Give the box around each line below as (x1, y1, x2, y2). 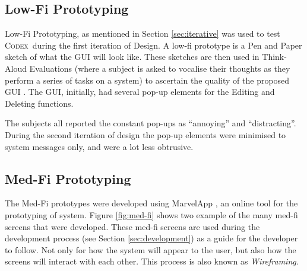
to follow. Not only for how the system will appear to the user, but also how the (5, 243, 296, 256)
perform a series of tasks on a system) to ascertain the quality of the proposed (5, 74, 290, 86)
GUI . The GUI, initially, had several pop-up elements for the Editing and (5, 85, 275, 98)
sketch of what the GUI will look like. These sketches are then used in (5, 50, 259, 63)
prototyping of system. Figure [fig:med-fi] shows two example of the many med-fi (5, 208, 298, 221)
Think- (262, 50, 287, 63)
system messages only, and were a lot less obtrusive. (5, 140, 194, 152)
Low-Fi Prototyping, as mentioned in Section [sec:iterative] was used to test (5, 27, 280, 40)
